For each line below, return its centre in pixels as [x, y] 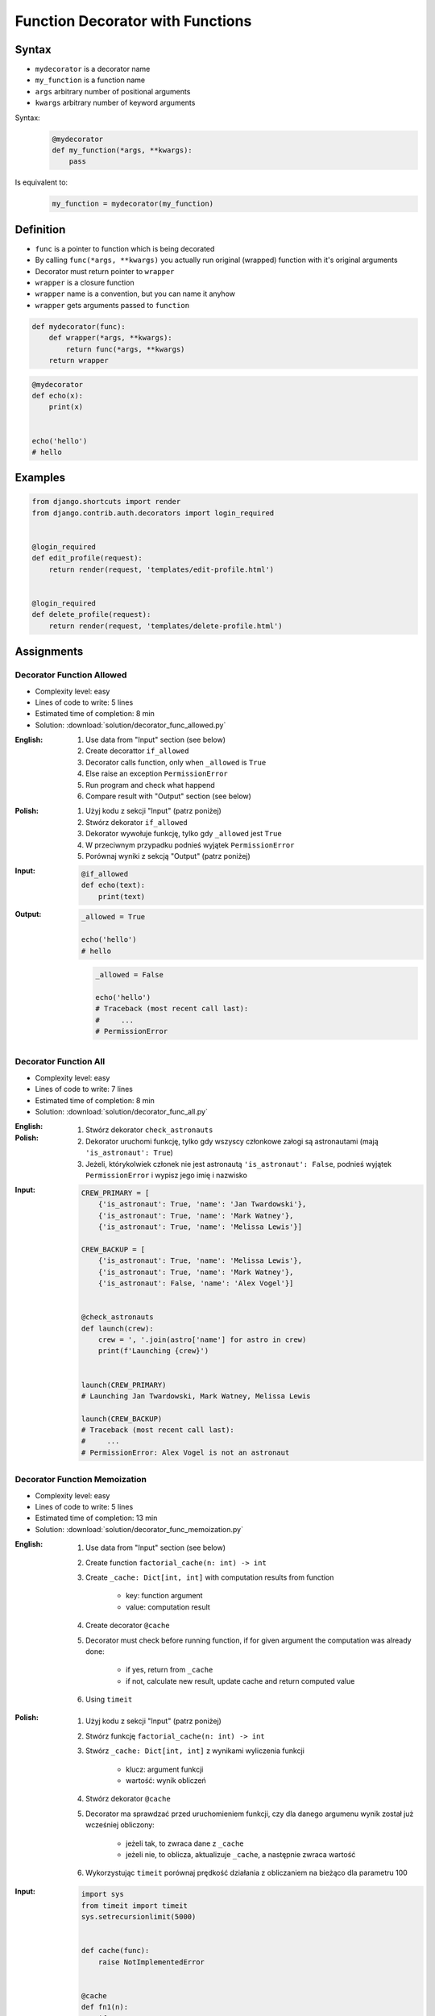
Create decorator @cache [128, 1626]
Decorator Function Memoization [81, 1480]
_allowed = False [130, 975]
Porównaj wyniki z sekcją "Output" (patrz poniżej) [168, 856]
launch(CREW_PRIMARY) [124, 1385]
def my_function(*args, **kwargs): [122, 150]
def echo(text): [113, 885]
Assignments [49, 652]
